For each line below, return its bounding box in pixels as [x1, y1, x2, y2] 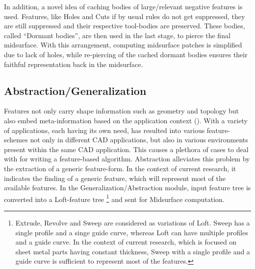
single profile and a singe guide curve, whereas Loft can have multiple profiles [15, 227, 248, 237]
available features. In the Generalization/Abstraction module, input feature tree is [4, 182, 251, 193]
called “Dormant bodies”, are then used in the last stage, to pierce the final [4, 30, 230, 40]
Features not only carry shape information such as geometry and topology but [4, 106, 239, 116]
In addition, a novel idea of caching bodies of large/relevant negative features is [4, 1, 243, 11]
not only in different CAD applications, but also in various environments [30, 134, 248, 145]
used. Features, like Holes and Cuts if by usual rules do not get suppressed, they [4, 11, 245, 21]
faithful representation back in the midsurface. [4, 59, 143, 69]
